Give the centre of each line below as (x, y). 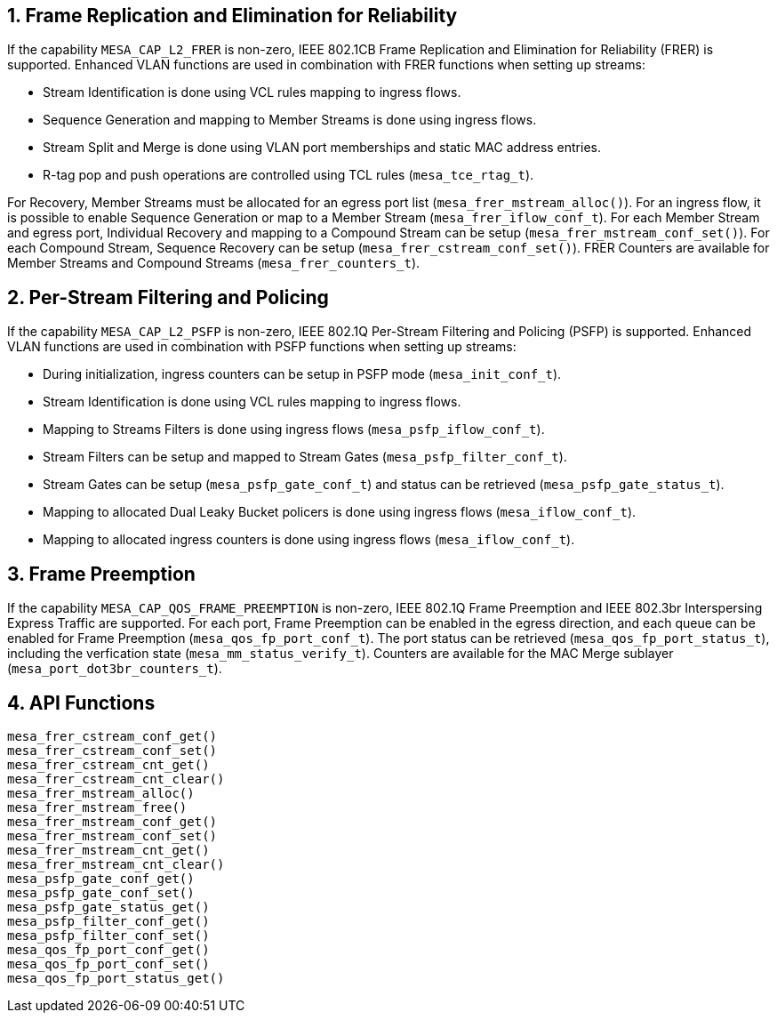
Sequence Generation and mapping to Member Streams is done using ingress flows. (290, 120)
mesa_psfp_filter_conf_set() (108, 935)
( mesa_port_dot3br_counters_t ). (115, 669)
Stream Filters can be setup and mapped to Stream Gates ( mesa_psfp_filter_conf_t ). (305, 457)
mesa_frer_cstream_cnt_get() (108, 764)
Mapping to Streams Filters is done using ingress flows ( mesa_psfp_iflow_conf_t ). (294, 430)
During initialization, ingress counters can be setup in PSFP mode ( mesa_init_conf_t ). (302, 374)
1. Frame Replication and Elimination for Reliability (232, 16)
